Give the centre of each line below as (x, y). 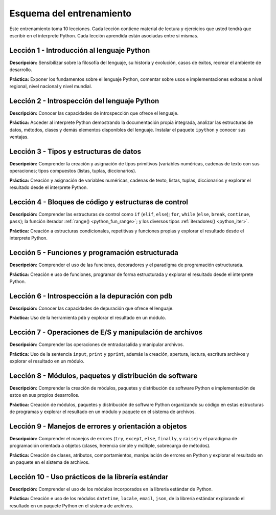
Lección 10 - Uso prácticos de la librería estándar (89, 477)
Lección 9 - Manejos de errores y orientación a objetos (98, 426)
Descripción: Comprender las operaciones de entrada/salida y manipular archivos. (97, 345)
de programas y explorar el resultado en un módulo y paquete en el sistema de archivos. (103, 412)
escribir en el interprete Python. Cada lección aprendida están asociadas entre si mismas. (104, 35)
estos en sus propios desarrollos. (44, 395)
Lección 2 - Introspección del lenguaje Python (84, 101)
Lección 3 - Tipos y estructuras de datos (75, 151)
